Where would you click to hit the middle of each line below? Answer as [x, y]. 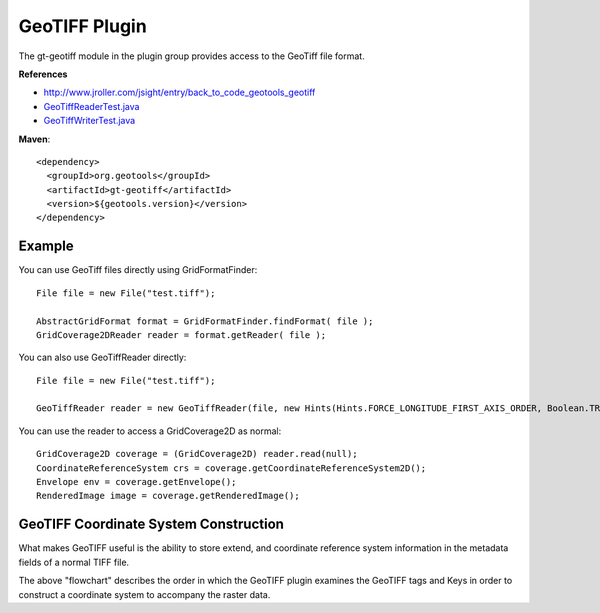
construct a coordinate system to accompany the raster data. [144, 594]
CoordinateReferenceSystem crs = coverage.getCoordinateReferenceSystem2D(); [231, 468]
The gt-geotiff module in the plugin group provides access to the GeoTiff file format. [191, 56]
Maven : [34, 139]
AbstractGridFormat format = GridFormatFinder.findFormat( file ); [205, 321]
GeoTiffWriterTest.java [89, 121]
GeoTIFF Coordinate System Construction [151, 524]
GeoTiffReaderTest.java [91, 106]
